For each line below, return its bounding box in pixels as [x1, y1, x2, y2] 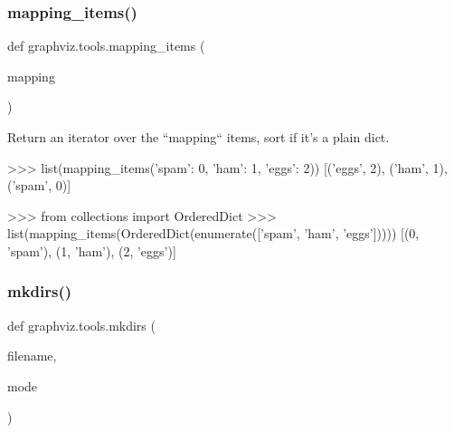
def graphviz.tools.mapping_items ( [7, 36, 205, 55]
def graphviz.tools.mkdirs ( [7, 315, 156, 334]
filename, [7, 346, 57, 365]
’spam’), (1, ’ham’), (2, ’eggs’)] [7, 241, 176, 260]
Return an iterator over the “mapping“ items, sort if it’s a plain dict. [7, 128, 390, 146]
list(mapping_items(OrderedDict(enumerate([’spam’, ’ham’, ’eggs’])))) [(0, [7, 224, 420, 243]
